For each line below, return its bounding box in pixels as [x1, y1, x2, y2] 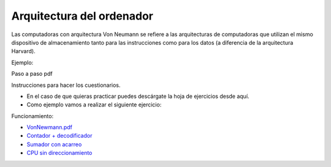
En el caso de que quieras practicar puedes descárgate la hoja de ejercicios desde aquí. [26, 92, 249, 100]
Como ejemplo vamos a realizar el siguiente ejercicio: [26, 101, 162, 108]
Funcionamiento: [11, 112, 54, 119]
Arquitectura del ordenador [11, 9, 153, 23]
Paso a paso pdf [11, 70, 53, 78]
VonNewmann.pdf [26, 124, 73, 131]
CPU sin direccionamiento [26, 149, 93, 157]
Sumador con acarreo [26, 141, 82, 148]
